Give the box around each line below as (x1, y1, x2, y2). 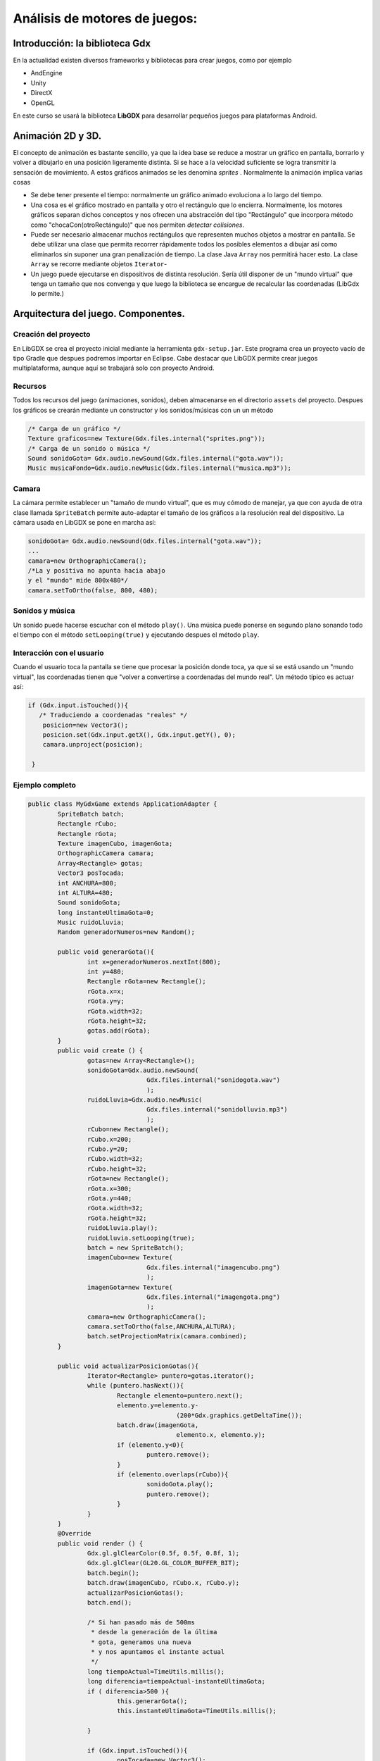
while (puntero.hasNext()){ (87, 1381, 184, 1390)
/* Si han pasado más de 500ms (87, 1618, 195, 1626)
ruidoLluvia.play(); (87, 1224, 158, 1232)
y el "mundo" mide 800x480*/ (27, 576, 129, 585)
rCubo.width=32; (87, 1155, 144, 1163)
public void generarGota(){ (57, 948, 155, 956)
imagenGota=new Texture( (87, 1283, 173, 1291)
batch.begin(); (87, 1569, 140, 1577)
